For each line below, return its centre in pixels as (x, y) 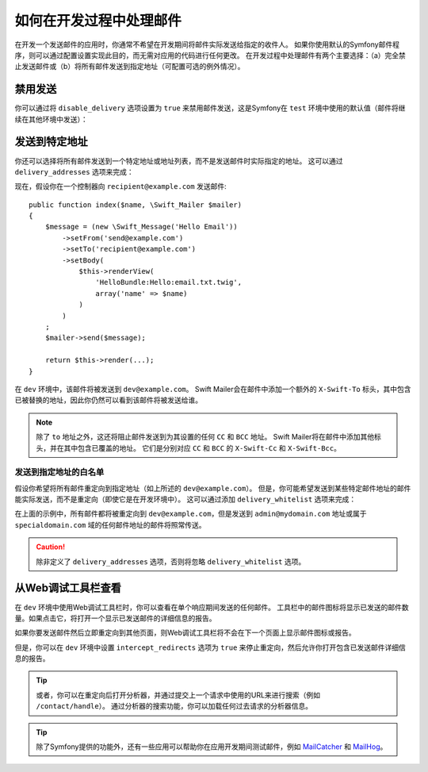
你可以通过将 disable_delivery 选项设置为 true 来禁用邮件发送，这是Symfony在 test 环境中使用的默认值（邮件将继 (210, 108)
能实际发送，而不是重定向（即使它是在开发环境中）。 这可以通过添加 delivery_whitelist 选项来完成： (185, 499)
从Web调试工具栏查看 (68, 588)
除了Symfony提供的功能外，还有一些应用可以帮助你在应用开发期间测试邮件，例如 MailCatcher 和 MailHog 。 (212, 747)
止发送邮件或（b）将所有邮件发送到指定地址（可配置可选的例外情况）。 (130, 67)
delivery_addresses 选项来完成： (74, 171)
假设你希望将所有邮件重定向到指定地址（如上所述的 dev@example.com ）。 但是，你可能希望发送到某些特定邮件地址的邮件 (213, 488)
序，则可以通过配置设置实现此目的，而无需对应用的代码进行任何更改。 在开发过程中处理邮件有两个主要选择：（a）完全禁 (210, 55)
